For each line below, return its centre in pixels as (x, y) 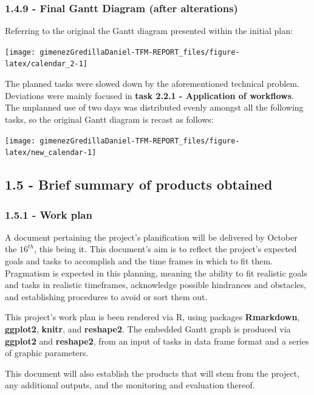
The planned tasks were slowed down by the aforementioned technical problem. (152, 84)
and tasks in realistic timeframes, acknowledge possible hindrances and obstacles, (156, 285)
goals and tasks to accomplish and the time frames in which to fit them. (139, 261)
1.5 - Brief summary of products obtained (139, 184)
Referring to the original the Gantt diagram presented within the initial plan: (149, 31)
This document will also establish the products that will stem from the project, (152, 373)
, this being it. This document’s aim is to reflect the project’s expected (166, 249)
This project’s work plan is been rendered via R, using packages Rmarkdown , (152, 317)
